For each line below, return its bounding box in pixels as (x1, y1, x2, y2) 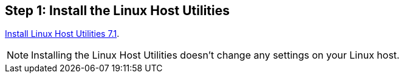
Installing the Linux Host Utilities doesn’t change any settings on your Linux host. (31, 49, 400, 62)
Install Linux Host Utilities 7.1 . (5, 28, 120, 39)
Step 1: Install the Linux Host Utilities (5, 3, 230, 18)
